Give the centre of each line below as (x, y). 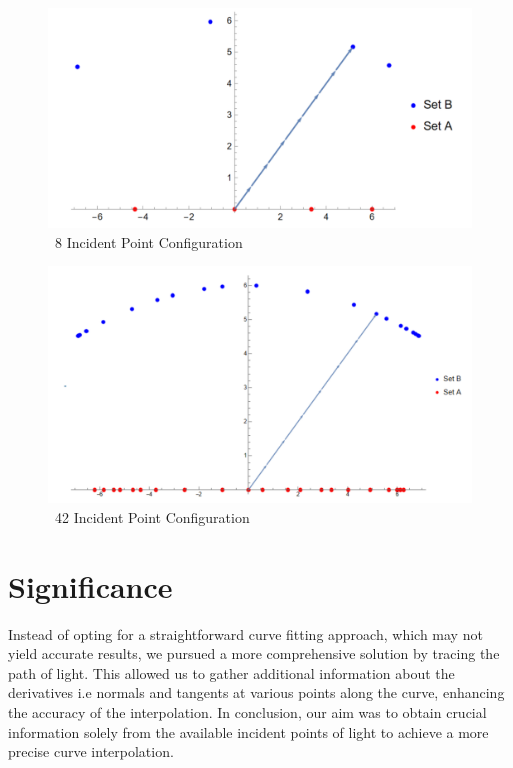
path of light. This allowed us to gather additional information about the (231, 672)
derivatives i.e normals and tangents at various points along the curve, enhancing (256, 692)
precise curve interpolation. (91, 751)
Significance (90, 585)
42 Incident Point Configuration (152, 516)
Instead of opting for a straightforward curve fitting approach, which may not (245, 633)
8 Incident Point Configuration (148, 241)
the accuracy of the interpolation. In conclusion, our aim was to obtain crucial (247, 712)
